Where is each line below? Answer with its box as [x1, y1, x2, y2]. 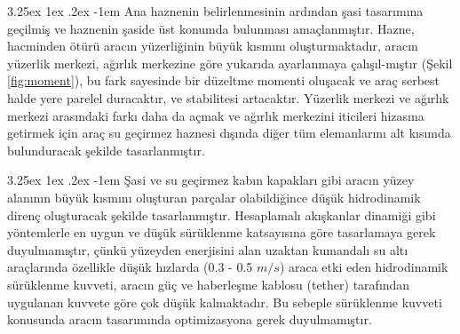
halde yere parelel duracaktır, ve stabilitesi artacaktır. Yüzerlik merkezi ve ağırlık [7, 88, 449, 107]
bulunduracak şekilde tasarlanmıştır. [7, 140, 205, 159]
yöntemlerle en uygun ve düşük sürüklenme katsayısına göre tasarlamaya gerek [7, 223, 436, 242]
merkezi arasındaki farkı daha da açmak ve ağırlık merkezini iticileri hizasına [7, 106, 424, 124]
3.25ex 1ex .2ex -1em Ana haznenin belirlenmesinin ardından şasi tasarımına [7, 2, 424, 20]
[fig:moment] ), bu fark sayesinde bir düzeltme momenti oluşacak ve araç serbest [7, 71, 440, 90]
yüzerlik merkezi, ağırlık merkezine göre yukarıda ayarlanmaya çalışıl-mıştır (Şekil [7, 53, 453, 72]
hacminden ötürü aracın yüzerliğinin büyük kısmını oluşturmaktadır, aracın [7, 36, 418, 55]
